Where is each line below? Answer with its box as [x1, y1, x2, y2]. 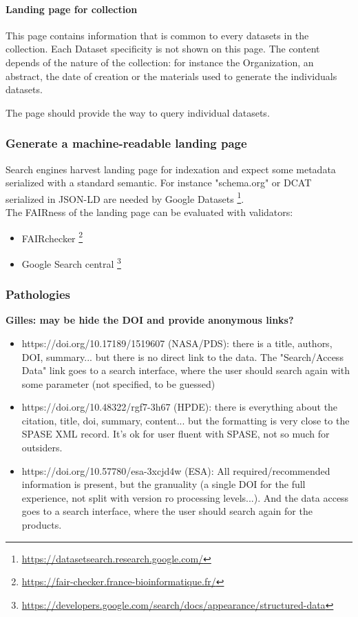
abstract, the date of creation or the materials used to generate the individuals [6, 68, 337, 83]
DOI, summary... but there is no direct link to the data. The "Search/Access [21, 349, 344, 364]
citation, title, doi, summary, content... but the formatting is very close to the [21, 413, 350, 427]
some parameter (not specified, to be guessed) [21, 376, 215, 391]
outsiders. [21, 440, 63, 455]
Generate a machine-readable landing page [6, 135, 247, 152]
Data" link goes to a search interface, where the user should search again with [21, 363, 350, 378]
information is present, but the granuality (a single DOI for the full [21, 477, 306, 491]
